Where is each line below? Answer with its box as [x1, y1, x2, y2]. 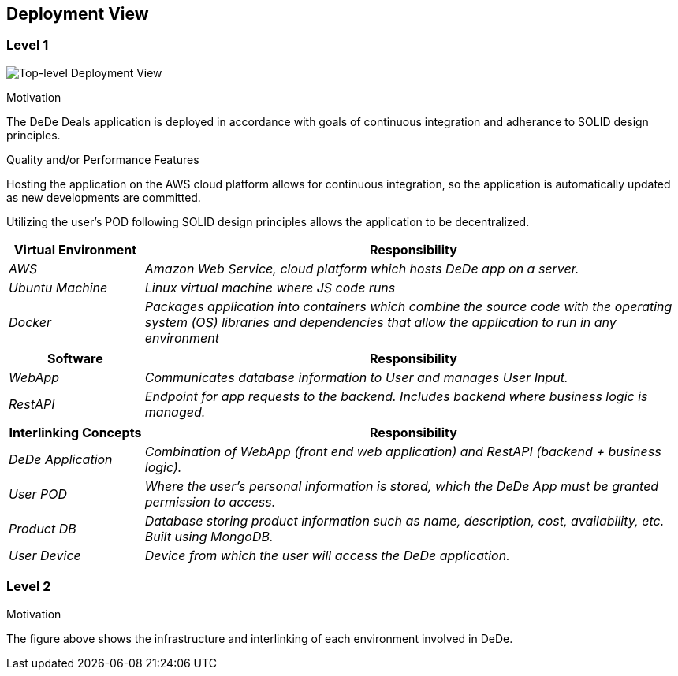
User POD [9, 485, 68, 502]
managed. [144, 403, 206, 420]
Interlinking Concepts [9, 424, 142, 440]
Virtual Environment [13, 241, 137, 258]
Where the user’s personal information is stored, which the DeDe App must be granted [144, 477, 659, 494]
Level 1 [6, 37, 49, 54]
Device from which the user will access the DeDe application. [144, 547, 510, 563]
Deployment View [6, 4, 149, 24]
